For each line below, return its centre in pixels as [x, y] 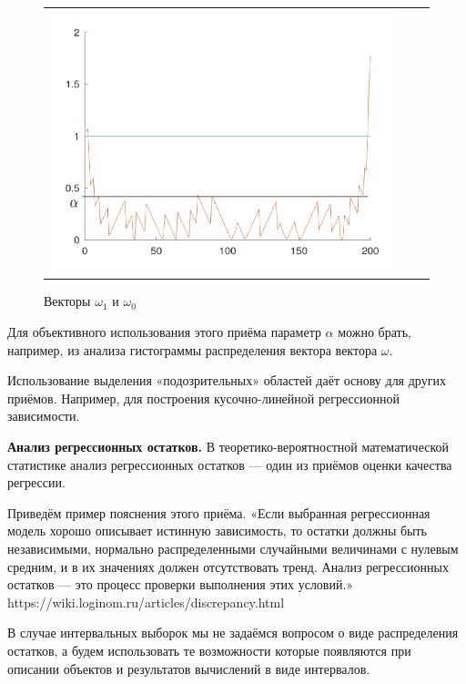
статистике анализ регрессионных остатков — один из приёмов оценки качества [230, 464]
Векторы [67, 301]
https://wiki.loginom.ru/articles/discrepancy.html [146, 602]
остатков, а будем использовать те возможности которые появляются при [209, 650]
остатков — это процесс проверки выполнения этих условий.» [181, 584]
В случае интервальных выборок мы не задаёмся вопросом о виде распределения [233, 633]
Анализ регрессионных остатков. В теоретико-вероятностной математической [228, 447]
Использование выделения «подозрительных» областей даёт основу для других [227, 380]
